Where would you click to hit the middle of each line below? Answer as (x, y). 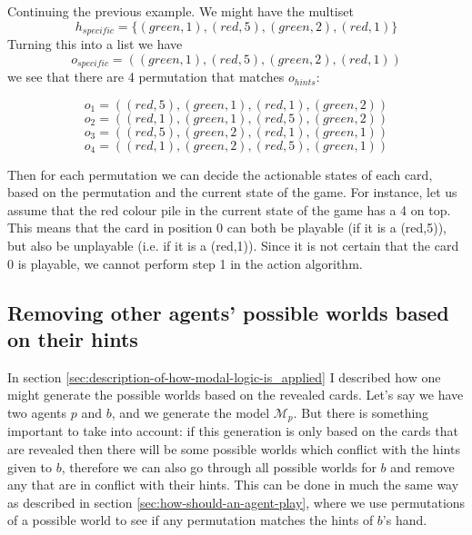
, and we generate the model (191, 413)
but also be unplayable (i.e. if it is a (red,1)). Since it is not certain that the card (233, 246)
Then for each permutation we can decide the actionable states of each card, (220, 174)
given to (30, 466)
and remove (422, 466)
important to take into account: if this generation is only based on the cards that (233, 431)
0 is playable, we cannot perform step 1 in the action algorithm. (185, 263)
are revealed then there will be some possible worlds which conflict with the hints (234, 449)
